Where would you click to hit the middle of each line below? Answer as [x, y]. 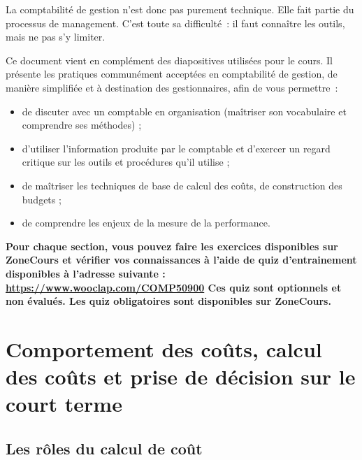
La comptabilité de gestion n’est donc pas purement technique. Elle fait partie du [180, 9]
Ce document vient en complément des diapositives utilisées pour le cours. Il [169, 60]
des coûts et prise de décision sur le [181, 376]
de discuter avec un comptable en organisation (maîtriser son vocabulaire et [184, 111]
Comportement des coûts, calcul [164, 348]
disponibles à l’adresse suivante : [86, 273]
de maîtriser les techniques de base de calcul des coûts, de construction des [182, 185]
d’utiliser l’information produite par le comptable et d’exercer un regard [176, 148]
